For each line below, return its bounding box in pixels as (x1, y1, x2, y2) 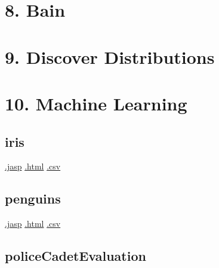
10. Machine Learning (5, 91, 187, 115)
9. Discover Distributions (5, 44, 215, 69)
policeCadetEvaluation (5, 247, 146, 265)
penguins (5, 189, 61, 208)
